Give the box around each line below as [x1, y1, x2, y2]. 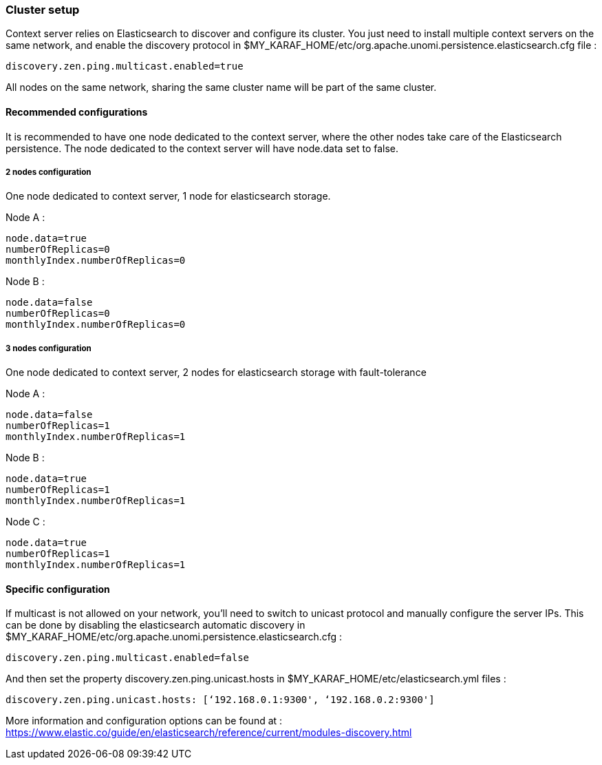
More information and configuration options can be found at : [6, 715, 283, 727]
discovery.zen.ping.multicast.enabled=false [6, 652, 250, 664]
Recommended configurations [6, 105, 148, 118]
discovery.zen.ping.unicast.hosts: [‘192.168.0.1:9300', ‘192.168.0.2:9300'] [6, 694, 435, 706]
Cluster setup [6, 3, 80, 17]
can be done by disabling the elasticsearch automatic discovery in [6, 619, 305, 631]
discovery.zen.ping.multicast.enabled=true [6, 61, 244, 72]
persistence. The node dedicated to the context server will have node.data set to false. [6, 142, 399, 154]
